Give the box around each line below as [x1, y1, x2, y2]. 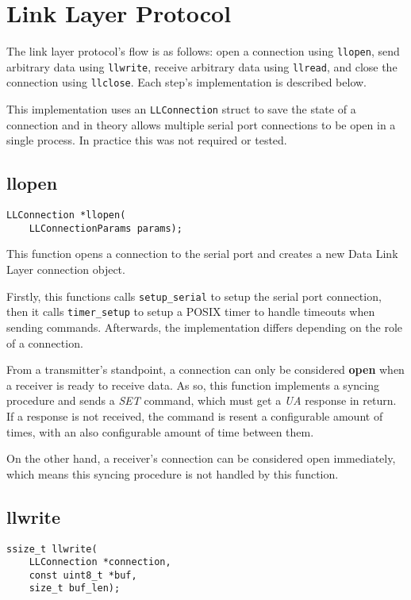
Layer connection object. [6, 261, 125, 278]
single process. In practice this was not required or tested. [6, 132, 287, 148]
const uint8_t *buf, [29, 569, 137, 581]
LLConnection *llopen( [6, 210, 126, 221]
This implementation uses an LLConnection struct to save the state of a [6, 101, 356, 117]
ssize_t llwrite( [6, 543, 98, 555]
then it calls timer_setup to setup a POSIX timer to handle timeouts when [6, 303, 375, 320]
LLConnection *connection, [29, 556, 171, 568]
